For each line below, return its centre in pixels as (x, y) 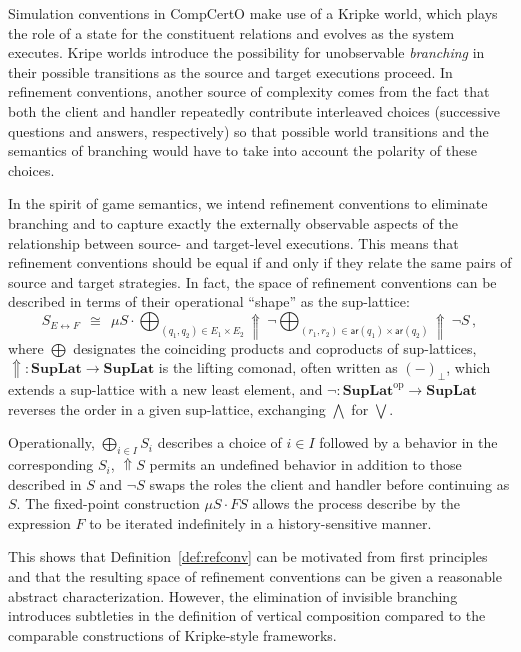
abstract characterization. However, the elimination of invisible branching (233, 595)
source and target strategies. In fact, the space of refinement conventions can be (252, 281)
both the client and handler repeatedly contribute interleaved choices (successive (254, 110)
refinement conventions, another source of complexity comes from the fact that (249, 91)
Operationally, (51, 442)
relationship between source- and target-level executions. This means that (233, 242)
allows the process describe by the (356, 503)
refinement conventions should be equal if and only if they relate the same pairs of (260, 262)
